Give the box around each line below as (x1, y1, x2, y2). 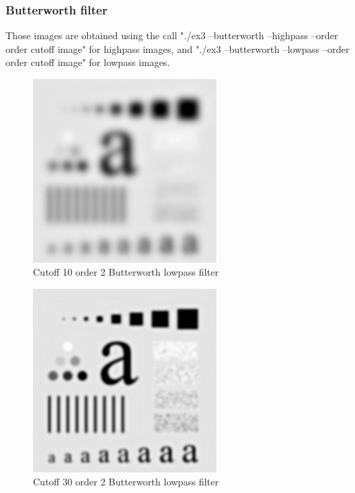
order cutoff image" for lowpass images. (5, 55, 170, 69)
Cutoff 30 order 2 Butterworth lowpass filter (33, 474, 219, 489)
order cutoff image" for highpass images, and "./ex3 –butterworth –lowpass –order (5, 41, 350, 56)
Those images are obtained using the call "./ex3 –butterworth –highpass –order (5, 28, 339, 43)
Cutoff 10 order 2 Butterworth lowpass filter (33, 265, 219, 279)
